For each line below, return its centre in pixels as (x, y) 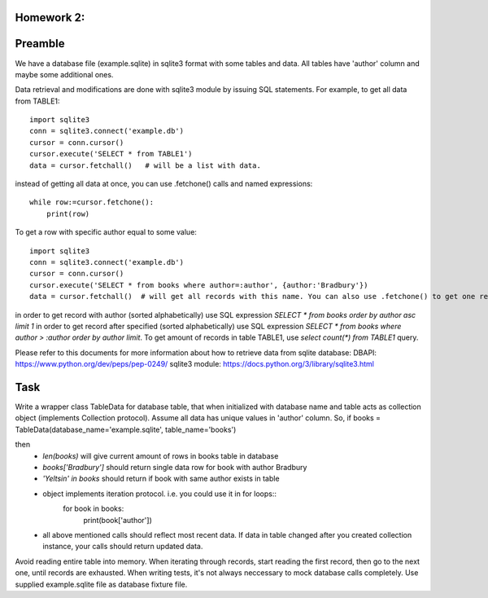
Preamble (40, 44)
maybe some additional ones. (64, 74)
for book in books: (94, 508)
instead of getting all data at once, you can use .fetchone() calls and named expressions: (164, 184)
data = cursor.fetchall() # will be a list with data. (146, 165)
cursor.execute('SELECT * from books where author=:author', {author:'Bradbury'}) (199, 285)
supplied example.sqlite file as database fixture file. (101, 584)
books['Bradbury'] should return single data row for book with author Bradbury (175, 467)
